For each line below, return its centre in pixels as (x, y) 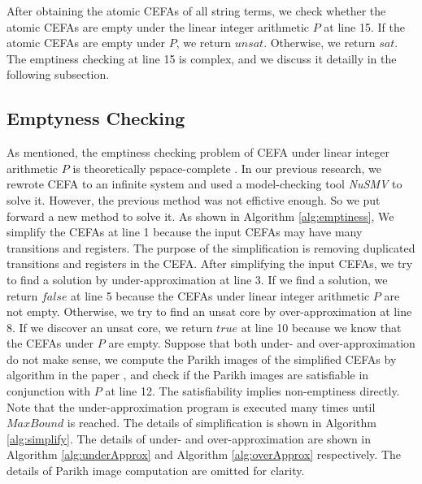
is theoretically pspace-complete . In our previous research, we (227, 168)
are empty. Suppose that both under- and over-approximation (262, 343)
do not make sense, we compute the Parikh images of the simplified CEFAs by (202, 359)
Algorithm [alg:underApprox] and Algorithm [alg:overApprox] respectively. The (204, 454)
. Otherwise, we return (320, 43)
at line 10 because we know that (321, 327)
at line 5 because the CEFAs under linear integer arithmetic (220, 295)
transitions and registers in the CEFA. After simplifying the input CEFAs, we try (210, 264)
